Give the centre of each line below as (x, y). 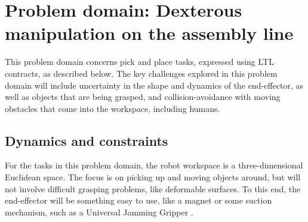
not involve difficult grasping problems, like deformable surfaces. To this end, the (153, 188)
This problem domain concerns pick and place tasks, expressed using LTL (139, 62)
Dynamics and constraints (87, 140)
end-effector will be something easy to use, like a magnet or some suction (138, 200)
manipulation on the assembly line (149, 33)
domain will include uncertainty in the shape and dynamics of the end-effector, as (154, 85)
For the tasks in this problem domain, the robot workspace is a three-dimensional (154, 165)
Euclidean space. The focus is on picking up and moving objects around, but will (153, 177)
